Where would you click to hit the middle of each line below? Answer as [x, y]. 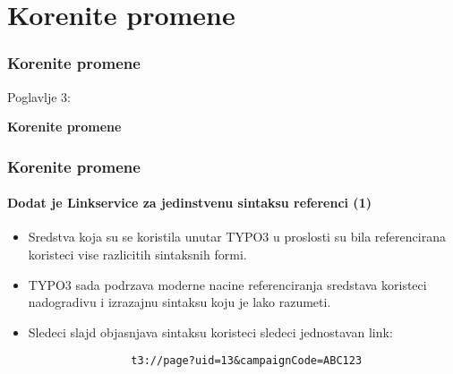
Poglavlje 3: [39, 96]
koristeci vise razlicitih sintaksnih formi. [137, 255]
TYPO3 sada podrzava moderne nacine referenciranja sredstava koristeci [227, 284]
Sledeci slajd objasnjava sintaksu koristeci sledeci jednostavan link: [210, 331]
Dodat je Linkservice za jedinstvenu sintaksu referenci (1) [189, 203]
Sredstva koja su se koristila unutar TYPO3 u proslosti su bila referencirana [237, 237]
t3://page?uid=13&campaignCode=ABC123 [247, 361]
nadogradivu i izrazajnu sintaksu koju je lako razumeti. [179, 302]
